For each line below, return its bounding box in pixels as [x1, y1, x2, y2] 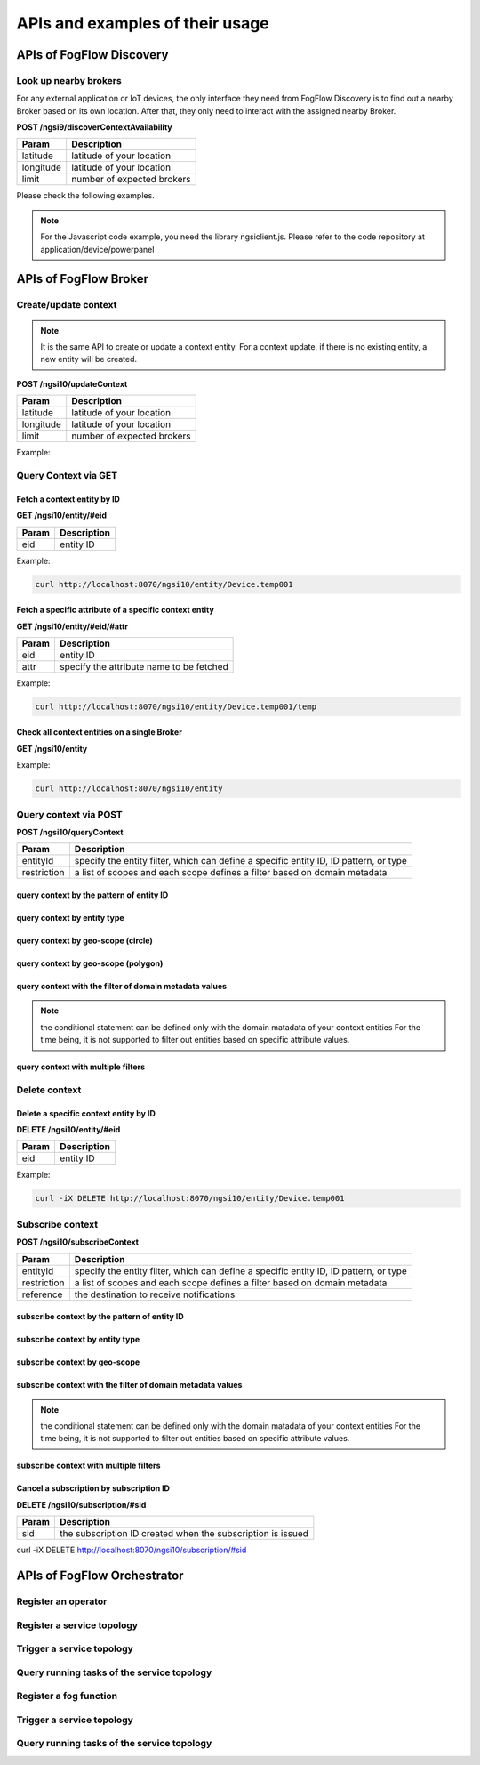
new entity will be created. [40, 354, 138, 365]
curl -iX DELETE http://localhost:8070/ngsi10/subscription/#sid [16, 1544, 247, 1556]
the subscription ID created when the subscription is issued [59, 1527, 308, 1540]
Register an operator [16, 1595, 108, 1608]
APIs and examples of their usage [16, 13, 270, 33]
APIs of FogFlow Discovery [16, 47, 169, 62]
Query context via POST [16, 808, 124, 820]
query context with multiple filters [16, 1061, 146, 1072]
